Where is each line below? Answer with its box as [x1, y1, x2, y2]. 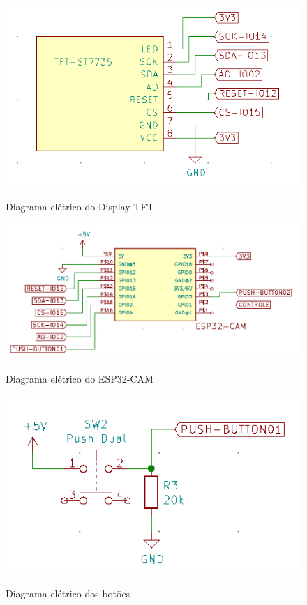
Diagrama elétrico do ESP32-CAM [6, 371, 153, 385]
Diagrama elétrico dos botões [6, 586, 130, 601]
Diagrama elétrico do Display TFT [6, 199, 154, 213]
